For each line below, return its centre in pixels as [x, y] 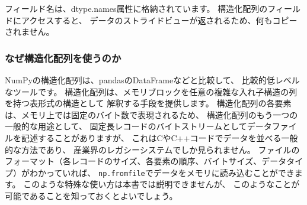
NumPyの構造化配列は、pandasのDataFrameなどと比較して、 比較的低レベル [152, 80]
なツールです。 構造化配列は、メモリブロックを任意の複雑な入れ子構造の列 [151, 91]
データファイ [272, 126]
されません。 [30, 32]
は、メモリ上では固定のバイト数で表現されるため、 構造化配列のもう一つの [151, 114]
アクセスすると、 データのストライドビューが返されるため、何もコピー [159, 20]
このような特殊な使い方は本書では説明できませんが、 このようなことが [162, 184]
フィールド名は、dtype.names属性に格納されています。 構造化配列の [136, 8]
